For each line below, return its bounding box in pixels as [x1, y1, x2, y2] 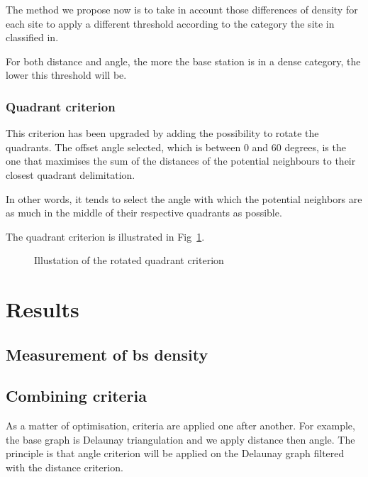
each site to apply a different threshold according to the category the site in [6, 16, 335, 31]
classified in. [6, 30, 59, 45]
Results [6, 295, 79, 324]
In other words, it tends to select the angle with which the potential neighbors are [6, 191, 362, 206]
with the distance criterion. [6, 460, 123, 475]
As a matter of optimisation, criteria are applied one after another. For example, [6, 418, 355, 433]
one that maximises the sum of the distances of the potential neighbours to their [6, 153, 356, 168]
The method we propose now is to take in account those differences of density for [6, 2, 358, 16]
